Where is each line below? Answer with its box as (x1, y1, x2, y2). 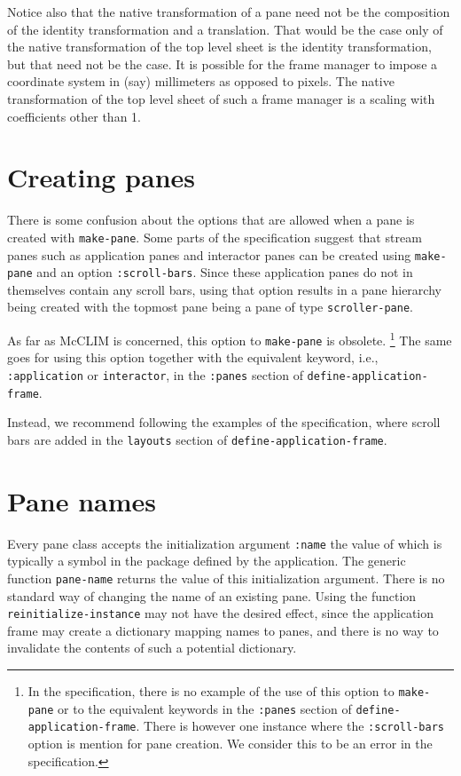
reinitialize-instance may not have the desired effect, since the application (7, 604, 434, 622)
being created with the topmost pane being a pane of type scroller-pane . (7, 297, 413, 316)
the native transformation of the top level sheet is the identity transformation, (7, 37, 432, 56)
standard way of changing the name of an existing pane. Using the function (7, 586, 417, 605)
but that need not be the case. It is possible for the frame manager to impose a (7, 54, 438, 73)
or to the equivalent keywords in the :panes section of (58, 699, 352, 717)
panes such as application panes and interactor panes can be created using (7, 245, 411, 264)
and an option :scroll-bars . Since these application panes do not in (36, 263, 413, 281)
